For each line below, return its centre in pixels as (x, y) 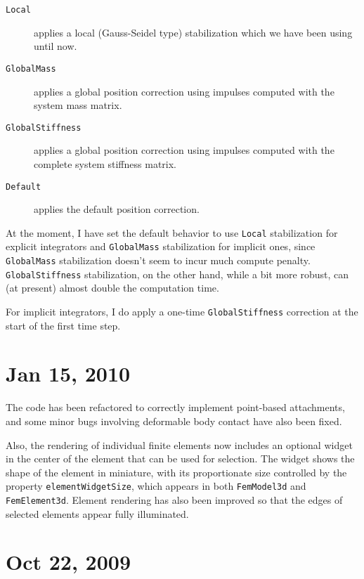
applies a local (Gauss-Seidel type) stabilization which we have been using (193, 32)
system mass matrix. (78, 105)
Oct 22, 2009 (68, 562)
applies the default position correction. (117, 209)
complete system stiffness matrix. (105, 163)
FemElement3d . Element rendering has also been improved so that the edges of (174, 500)
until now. (56, 46)
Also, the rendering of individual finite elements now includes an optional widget (179, 444)
